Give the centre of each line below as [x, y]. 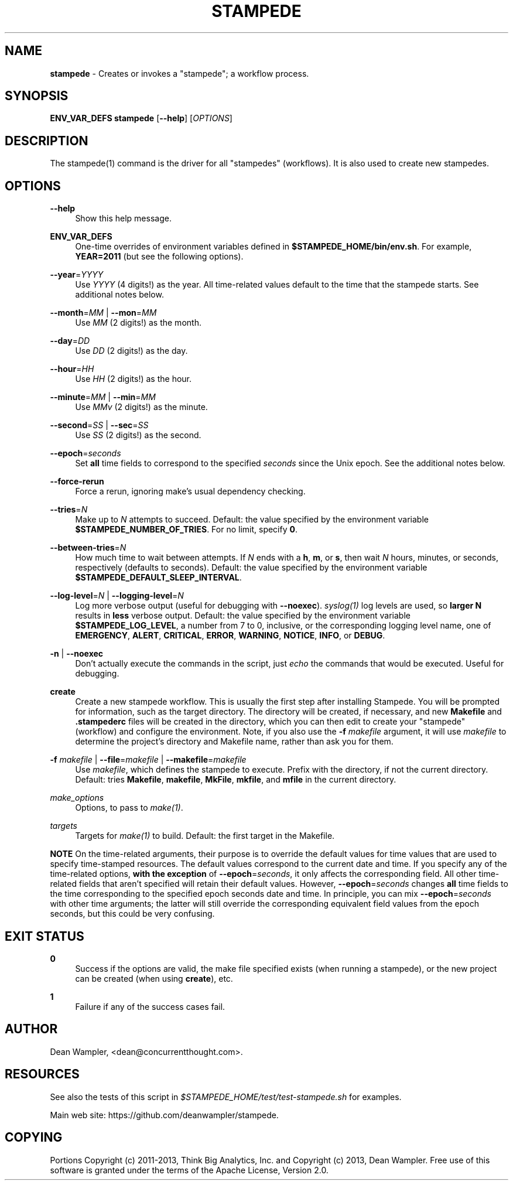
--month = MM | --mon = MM [103, 313]
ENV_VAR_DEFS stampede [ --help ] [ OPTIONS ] [141, 118]
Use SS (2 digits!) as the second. [138, 435]
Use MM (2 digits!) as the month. [138, 323]
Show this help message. [123, 218]
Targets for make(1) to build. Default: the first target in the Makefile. [205, 836]
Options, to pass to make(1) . [129, 808]
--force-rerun [77, 481]
